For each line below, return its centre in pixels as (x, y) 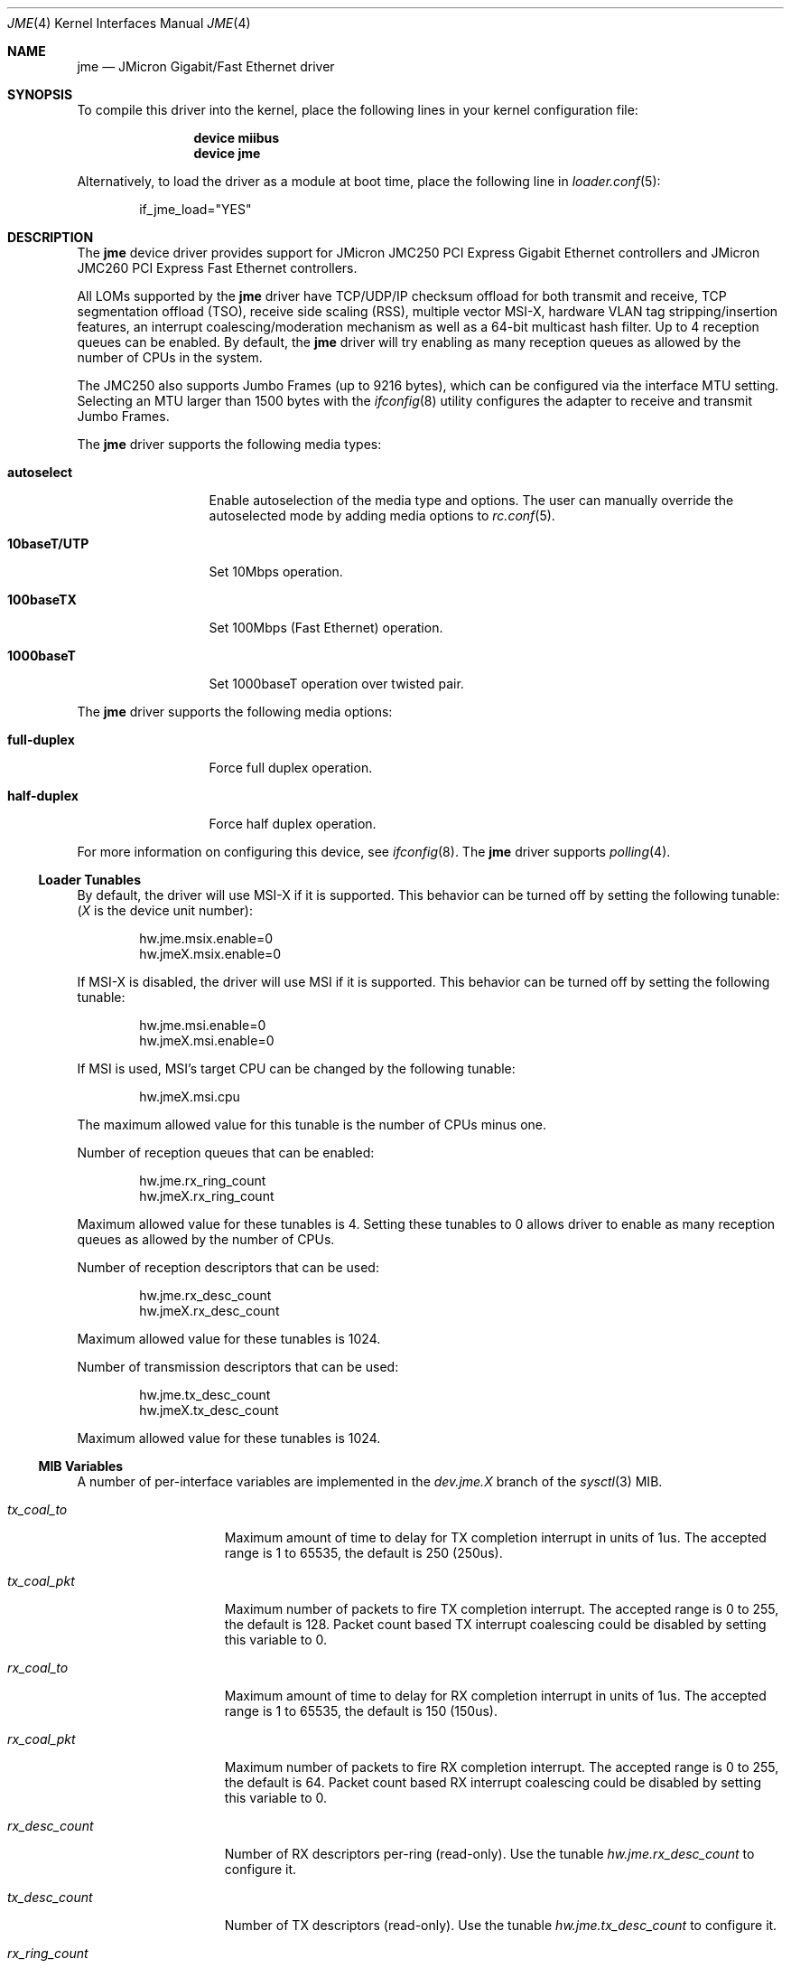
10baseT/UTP (48, 544)
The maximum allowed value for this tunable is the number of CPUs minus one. (312, 1125)
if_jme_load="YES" (195, 209)
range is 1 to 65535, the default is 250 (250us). (363, 1553)
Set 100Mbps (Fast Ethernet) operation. (326, 628)
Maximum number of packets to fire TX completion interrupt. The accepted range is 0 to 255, (502, 1609)
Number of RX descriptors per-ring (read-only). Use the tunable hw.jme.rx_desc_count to (489, 1854)
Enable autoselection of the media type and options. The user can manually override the (471, 500)
